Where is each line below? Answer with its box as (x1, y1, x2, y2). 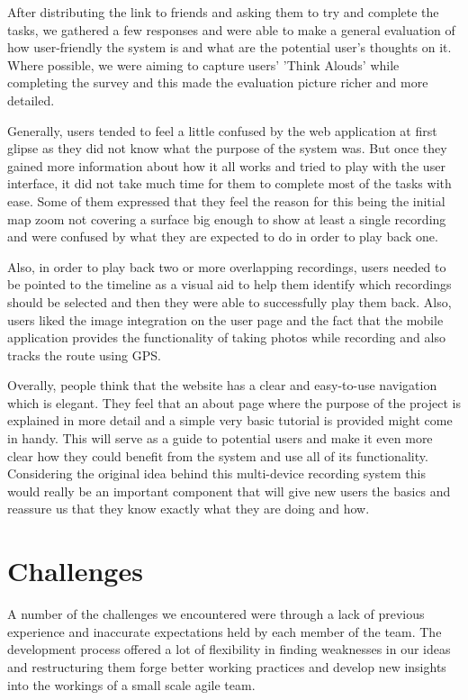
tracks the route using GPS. (7, 345, 161, 364)
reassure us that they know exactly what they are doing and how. (7, 499, 370, 518)
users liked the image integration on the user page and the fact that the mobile (7, 310, 444, 329)
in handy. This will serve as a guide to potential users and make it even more (7, 429, 433, 448)
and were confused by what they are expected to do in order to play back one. (7, 227, 438, 246)
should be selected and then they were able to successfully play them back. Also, (7, 292, 452, 311)
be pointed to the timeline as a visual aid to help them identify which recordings (7, 275, 452, 294)
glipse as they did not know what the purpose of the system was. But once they (7, 139, 447, 158)
